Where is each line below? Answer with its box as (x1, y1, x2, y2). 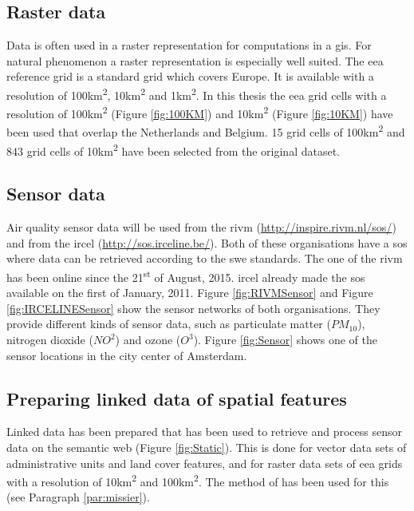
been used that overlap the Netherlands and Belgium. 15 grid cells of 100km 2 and (6, 121, 405, 141)
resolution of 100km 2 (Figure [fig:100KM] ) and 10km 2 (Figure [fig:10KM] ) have (6, 103, 393, 121)
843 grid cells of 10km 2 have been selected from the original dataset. (6, 140, 340, 159)
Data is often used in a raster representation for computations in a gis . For (6, 37, 372, 53)
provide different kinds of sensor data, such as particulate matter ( (6, 315, 331, 332)
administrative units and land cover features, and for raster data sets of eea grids (6, 454, 403, 471)
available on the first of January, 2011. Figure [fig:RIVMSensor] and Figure (6, 284, 373, 301)
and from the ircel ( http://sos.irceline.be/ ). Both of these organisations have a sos (6, 234, 408, 251)
